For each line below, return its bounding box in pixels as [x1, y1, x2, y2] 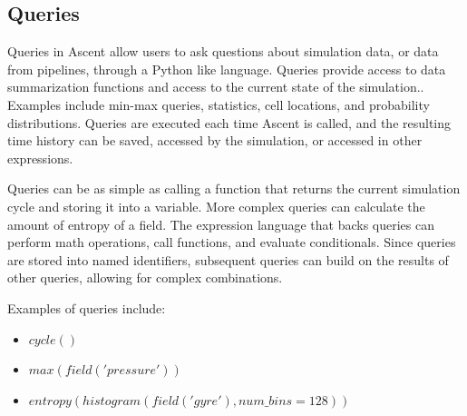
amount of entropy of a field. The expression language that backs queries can [7, 214, 434, 233]
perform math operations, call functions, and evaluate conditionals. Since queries [7, 233, 456, 252]
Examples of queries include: [7, 298, 166, 317]
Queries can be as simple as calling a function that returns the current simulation [7, 179, 461, 198]
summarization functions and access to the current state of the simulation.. [7, 77, 424, 96]
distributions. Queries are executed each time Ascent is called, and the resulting [7, 113, 452, 132]
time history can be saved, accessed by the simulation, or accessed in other [7, 131, 423, 150]
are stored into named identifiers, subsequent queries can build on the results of [7, 250, 449, 269]
